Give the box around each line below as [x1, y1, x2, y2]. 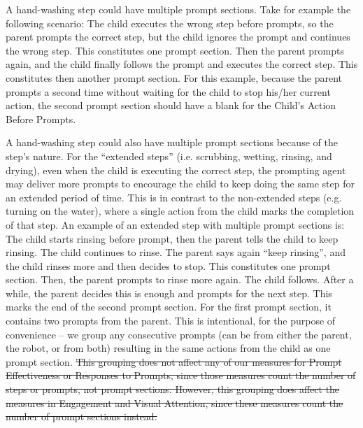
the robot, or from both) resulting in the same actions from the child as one [6, 341, 331, 355]
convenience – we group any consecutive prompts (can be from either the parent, [6, 327, 352, 341]
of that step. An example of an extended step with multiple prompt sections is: [6, 217, 345, 231]
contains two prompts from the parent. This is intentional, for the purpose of [6, 313, 336, 328]
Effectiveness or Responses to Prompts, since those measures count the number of [6, 368, 356, 383]
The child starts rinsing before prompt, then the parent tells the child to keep [6, 231, 339, 245]
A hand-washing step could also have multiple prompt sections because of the [6, 135, 338, 150]
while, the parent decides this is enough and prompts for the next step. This [6, 285, 332, 300]
